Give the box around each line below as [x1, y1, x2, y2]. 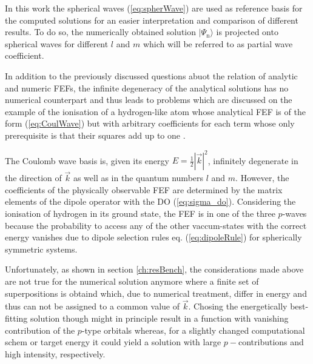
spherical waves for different [5, 37, 109, 50]
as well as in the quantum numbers [73, 171, 204, 184]
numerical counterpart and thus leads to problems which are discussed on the [5, 93, 292, 106]
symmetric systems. [5, 242, 78, 255]
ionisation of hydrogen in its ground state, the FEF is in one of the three [5, 207, 275, 220]
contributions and [238, 336, 304, 348]
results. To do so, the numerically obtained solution [5, 25, 197, 38]
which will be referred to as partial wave [143, 37, 293, 50]
